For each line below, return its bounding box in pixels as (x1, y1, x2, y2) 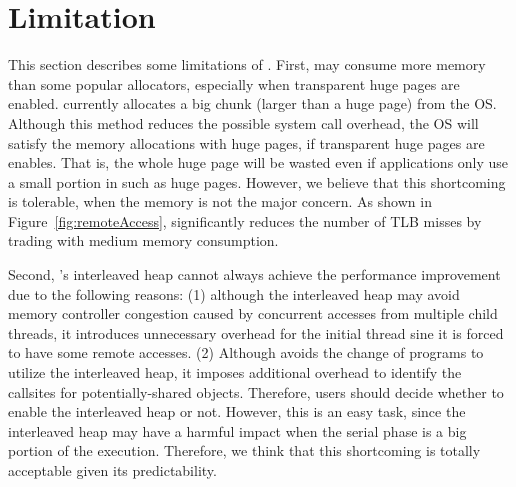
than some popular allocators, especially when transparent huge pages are (8, 73, 460, 94)
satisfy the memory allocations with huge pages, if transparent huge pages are (8, 132, 485, 153)
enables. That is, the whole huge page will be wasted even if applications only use (8, 152, 509, 173)
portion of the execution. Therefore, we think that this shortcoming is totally (8, 440, 481, 461)
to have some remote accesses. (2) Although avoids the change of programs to (8, 342, 484, 363)
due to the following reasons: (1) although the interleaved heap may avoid (8, 283, 460, 304)
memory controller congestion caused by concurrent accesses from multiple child (8, 303, 498, 324)
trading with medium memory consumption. (8, 230, 279, 251)
